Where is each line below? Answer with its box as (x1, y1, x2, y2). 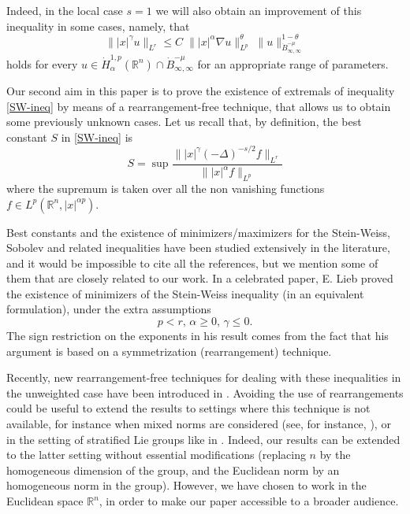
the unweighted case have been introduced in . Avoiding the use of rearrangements (6, 384, 404, 401)
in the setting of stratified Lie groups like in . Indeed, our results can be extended (6, 431, 401, 447)
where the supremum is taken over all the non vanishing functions (6, 179, 325, 196)
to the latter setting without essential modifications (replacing (6, 446, 306, 463)
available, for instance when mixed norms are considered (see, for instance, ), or (6, 416, 391, 432)
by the (319, 446, 351, 463)
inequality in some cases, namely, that (6, 17, 190, 34)
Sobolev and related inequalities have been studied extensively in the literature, (6, 239, 390, 256)
